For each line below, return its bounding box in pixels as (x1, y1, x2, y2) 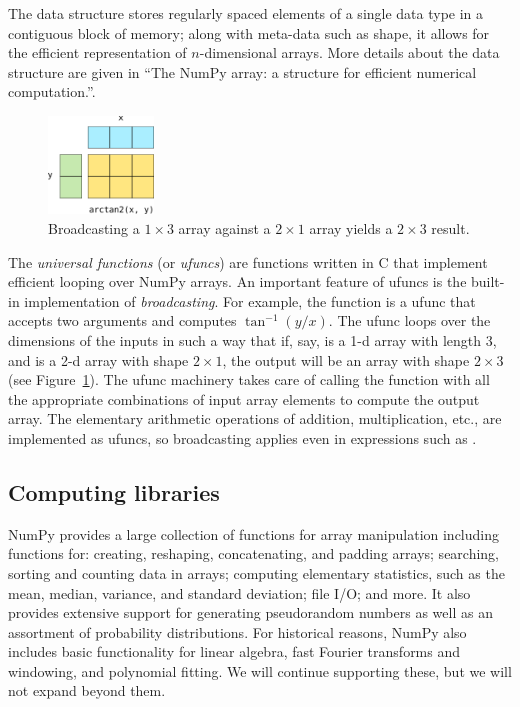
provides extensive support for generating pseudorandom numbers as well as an (8, 602, 493, 623)
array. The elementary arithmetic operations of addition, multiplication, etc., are (8, 408, 502, 429)
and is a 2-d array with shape (8, 349, 189, 370)
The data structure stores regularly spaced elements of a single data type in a (8, 3, 484, 23)
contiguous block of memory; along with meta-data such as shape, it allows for (8, 22, 490, 43)
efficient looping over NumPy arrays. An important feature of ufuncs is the (8, 271, 467, 292)
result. (431, 218, 470, 238)
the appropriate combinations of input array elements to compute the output (8, 388, 480, 409)
